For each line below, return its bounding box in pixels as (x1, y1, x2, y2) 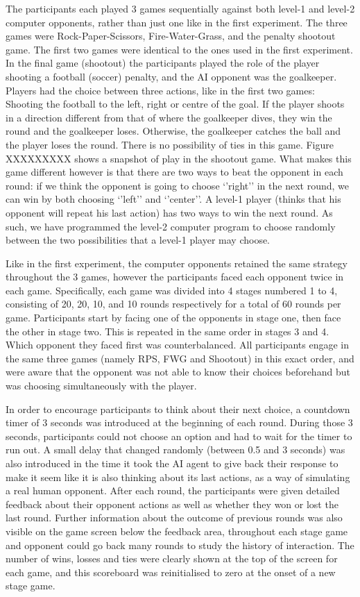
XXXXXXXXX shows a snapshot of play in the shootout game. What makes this (6, 151, 352, 165)
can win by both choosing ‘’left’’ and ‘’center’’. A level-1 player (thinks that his (6, 192, 341, 206)
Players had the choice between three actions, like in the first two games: (6, 83, 315, 97)
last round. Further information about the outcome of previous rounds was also (6, 510, 343, 525)
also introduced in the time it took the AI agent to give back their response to (6, 456, 338, 470)
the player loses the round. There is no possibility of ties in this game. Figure (6, 137, 334, 151)
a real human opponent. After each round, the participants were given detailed (6, 483, 340, 498)
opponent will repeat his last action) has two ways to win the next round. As (6, 205, 333, 219)
